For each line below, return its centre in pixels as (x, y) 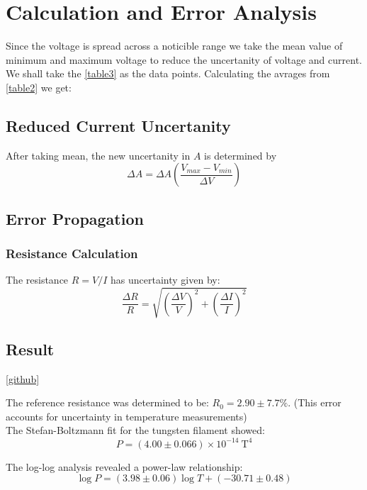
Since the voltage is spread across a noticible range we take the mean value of (174, 46)
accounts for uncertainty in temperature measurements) (126, 416)
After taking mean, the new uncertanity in (98, 155)
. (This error (315, 402)
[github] (23, 378)
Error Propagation (75, 218)
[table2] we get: (39, 87)
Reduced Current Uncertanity (118, 125)
